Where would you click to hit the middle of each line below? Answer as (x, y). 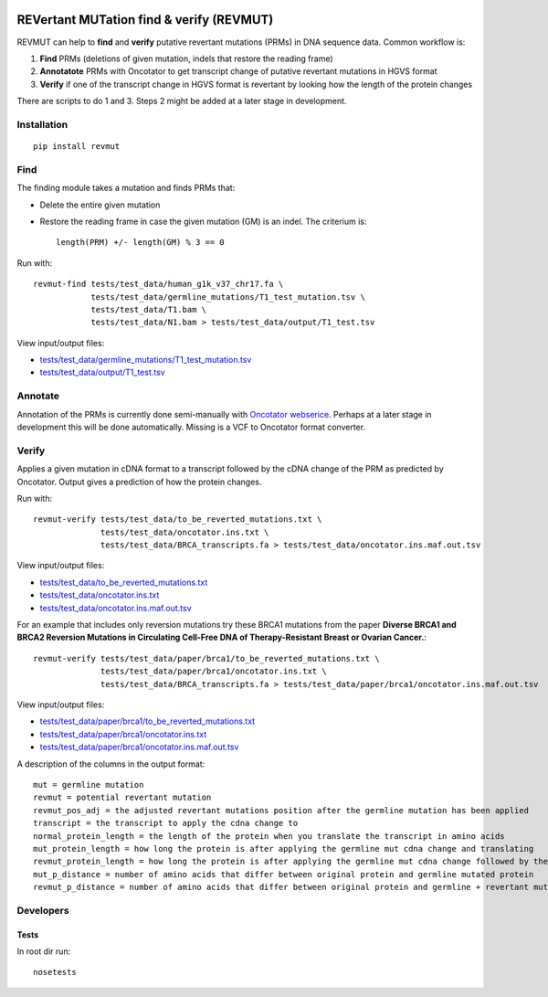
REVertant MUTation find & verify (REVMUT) (145, 20)
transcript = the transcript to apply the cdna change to (166, 823)
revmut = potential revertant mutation (122, 798)
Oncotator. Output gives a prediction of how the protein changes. (139, 482)
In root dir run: (44, 951)
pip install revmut (77, 147)
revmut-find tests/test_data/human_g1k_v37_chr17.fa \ (158, 284)
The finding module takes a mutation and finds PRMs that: (126, 188)
